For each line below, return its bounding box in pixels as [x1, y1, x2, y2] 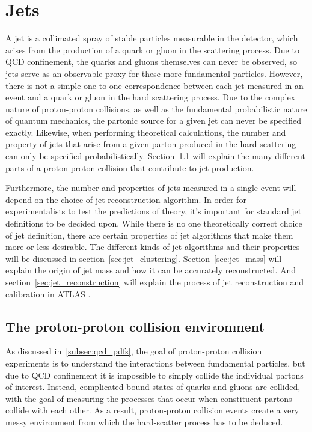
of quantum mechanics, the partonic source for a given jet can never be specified [5, 114, 301, 127]
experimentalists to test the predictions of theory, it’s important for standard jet [5, 205, 302, 218]
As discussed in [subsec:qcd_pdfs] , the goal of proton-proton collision [5, 345, 262, 357]
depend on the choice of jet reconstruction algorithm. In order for [5, 193, 246, 205]
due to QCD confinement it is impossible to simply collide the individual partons [5, 368, 304, 381]
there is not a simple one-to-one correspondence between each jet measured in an [5, 79, 304, 91]
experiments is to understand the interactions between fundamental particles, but [5, 356, 305, 369]
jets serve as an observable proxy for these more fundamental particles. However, [5, 67, 303, 79]
